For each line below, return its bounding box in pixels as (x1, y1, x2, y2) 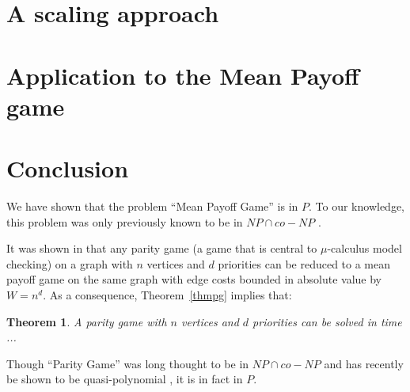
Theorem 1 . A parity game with (6, 313, 167, 329)
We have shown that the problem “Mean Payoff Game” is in (6, 198, 298, 215)
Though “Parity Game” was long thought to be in (6, 355, 249, 371)
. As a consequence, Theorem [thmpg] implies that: (43, 287, 292, 303)
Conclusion (6, 152, 129, 185)
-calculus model (327, 240, 402, 257)
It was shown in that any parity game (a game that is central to (6, 240, 317, 257)
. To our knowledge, (309, 198, 405, 215)
